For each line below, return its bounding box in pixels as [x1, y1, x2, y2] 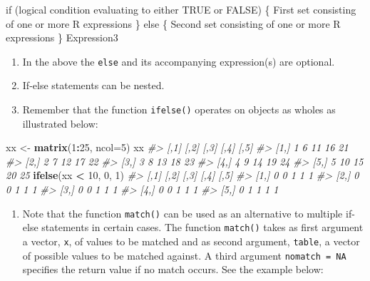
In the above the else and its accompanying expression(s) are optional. [22, 53, 335, 68]
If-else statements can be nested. [22, 78, 165, 93]
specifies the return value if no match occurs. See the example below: [22, 262, 324, 277]
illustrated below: [22, 116, 98, 131]
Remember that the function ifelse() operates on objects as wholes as [22, 102, 336, 117]
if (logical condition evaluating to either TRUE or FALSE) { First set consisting [6, 2, 356, 16]
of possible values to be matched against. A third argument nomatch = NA [22, 247, 346, 262]
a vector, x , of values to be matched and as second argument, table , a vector [22, 233, 360, 248]
